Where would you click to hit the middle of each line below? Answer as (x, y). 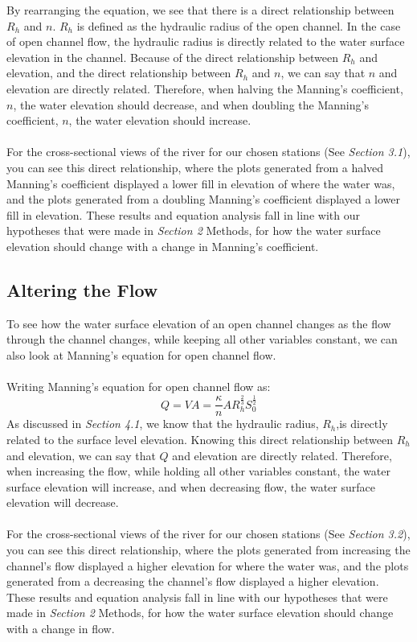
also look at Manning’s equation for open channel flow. (141, 354)
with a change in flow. (61, 629)
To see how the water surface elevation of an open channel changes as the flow (199, 323)
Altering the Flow (82, 289)
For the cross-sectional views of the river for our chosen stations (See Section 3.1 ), (208, 152)
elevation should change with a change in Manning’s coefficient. (163, 246)
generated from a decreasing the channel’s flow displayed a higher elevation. (193, 581)
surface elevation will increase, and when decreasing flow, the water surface (191, 486)
